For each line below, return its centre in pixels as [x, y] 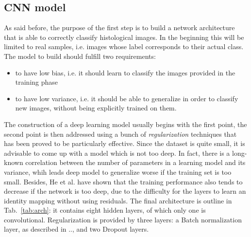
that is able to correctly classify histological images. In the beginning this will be [124, 37]
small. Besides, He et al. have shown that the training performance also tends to [123, 181]
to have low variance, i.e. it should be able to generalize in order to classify [127, 98]
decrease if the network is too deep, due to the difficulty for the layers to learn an [125, 191]
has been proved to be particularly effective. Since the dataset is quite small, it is [125, 143]
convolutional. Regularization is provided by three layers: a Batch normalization [123, 219]
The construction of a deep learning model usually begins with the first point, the [125, 124]
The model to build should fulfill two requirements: [80, 56]
